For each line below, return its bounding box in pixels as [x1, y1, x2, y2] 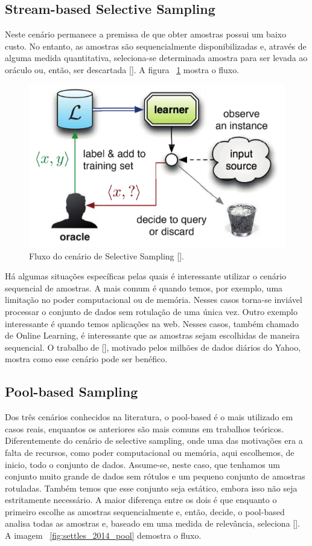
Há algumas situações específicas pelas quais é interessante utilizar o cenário [5, 270, 287, 282]
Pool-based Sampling [5, 382, 138, 401]
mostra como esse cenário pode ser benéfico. [5, 353, 168, 365]
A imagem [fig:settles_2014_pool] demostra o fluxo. [5, 529, 202, 542]
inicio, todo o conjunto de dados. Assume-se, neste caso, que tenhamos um [5, 458, 280, 470]
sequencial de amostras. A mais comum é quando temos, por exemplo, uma [5, 281, 283, 294]
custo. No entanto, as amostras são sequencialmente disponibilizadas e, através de [5, 39, 307, 52]
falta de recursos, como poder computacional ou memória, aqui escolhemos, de [5, 446, 294, 458]
